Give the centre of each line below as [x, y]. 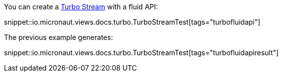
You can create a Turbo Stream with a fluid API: [81, 7]
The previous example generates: [59, 37]
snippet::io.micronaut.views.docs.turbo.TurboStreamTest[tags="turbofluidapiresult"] [141, 53]
